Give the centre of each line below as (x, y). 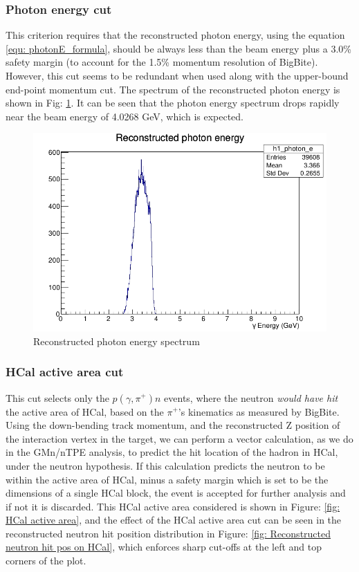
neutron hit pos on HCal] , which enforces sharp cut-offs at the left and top (164, 547)
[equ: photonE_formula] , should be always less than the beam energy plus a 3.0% (179, 48)
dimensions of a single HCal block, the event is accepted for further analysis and (176, 493)
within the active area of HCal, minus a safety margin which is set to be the (167, 479)
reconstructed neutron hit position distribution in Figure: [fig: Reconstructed (168, 533)
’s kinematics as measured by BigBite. (259, 411)
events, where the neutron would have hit (251, 397)
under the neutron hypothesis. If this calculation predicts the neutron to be (165, 465)
